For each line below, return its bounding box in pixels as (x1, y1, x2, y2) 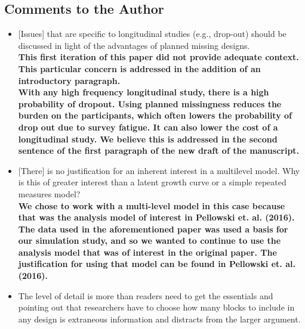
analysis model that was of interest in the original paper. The (18, 246, 277, 258)
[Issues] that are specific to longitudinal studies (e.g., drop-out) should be (18, 27, 286, 40)
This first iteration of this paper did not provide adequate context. (18, 51, 299, 63)
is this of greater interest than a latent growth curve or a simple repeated (18, 176, 286, 188)
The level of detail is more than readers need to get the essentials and (18, 289, 273, 302)
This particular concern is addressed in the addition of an (18, 62, 261, 75)
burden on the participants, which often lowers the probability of (18, 109, 292, 122)
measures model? (18, 187, 81, 200)
